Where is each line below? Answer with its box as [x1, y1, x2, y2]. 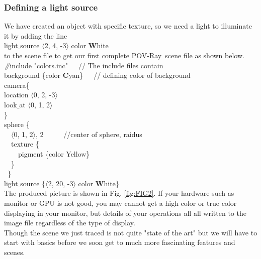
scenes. [4, 246, 25, 257]
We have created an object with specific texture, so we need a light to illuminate [4, 21, 252, 31]
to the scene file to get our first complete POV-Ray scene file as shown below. [4, 50, 244, 60]
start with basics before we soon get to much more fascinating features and [4, 237, 235, 247]
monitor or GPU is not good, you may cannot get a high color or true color [4, 197, 237, 208]
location [4, 89, 29, 100]
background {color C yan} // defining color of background [4, 70, 191, 80]
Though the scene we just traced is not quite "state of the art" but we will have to [4, 227, 257, 237]
